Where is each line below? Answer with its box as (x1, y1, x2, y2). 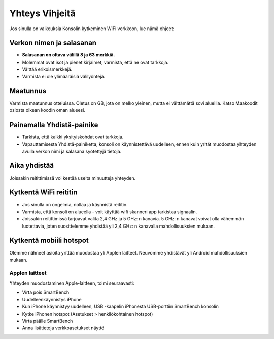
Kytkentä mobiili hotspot (9, 236, 89, 245)
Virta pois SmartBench (22, 289, 70, 295)
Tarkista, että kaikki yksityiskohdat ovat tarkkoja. (22, 134, 124, 140)
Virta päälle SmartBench (22, 318, 73, 324)
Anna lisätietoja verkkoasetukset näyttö (22, 325, 105, 331)
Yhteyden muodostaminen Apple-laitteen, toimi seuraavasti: (9, 280, 134, 286)
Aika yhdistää (9, 161, 54, 170)
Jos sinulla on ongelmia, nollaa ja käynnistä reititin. (22, 202, 128, 208)
